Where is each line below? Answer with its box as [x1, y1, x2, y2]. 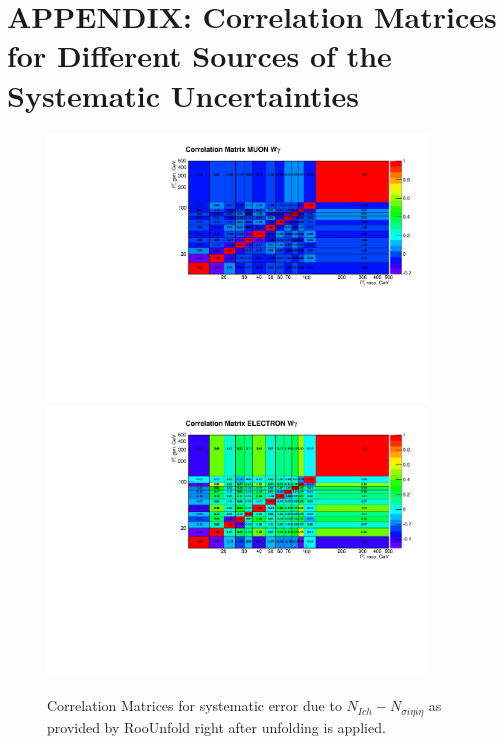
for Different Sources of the [7, 35, 392, 76]
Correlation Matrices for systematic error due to [47, 695, 342, 716]
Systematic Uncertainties [7, 74, 359, 115]
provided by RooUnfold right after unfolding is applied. [47, 716, 386, 737]
